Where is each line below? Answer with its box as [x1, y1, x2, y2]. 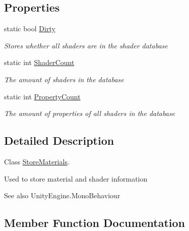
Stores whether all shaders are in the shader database [4, 40, 168, 50]
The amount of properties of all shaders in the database [4, 108, 175, 119]
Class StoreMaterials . [4, 156, 70, 166]
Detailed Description [4, 133, 114, 148]
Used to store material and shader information [4, 173, 148, 184]
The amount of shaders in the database [4, 74, 124, 84]
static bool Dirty [4, 23, 55, 34]
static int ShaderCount [4, 57, 75, 68]
